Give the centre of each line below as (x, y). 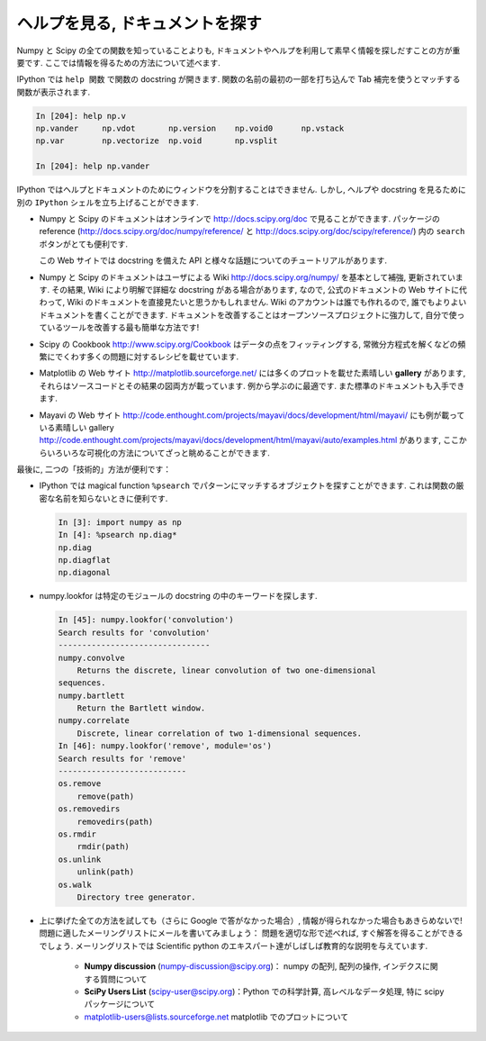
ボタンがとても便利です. (83, 244)
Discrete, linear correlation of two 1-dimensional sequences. (220, 733)
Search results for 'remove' (122, 758)
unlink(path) (106, 872)
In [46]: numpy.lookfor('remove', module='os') (165, 746)
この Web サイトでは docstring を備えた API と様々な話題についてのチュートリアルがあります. (213, 260)
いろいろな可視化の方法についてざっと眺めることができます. (158, 453)
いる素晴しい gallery (76, 427)
